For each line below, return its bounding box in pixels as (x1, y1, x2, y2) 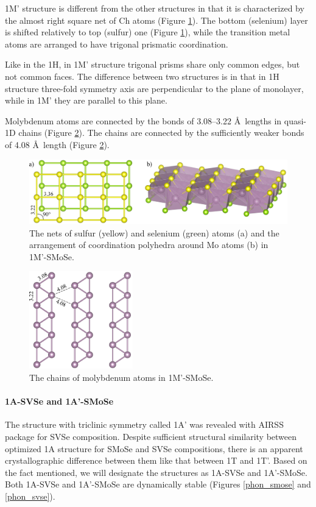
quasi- (284, 114, 307, 127)
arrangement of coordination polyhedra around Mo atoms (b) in (29, 238, 269, 251)
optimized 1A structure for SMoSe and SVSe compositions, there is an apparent (5, 442, 303, 455)
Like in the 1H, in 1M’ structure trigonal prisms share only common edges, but (5, 58, 300, 71)
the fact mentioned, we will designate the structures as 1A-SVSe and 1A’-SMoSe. (5, 466, 307, 478)
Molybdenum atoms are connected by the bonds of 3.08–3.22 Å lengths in (5, 114, 282, 127)
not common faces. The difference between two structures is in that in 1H (5, 69, 279, 82)
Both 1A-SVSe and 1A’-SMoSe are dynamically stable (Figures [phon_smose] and (5, 478, 311, 491)
